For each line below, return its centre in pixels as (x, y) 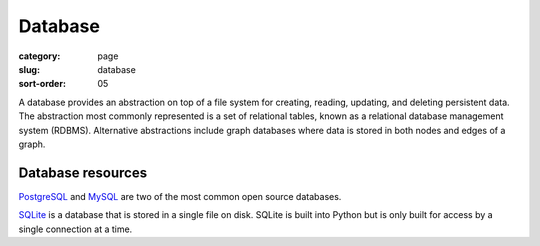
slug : (29, 69)
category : (39, 56)
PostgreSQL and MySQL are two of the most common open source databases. (180, 196)
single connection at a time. (75, 229)
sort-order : (42, 84)
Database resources (83, 172)
